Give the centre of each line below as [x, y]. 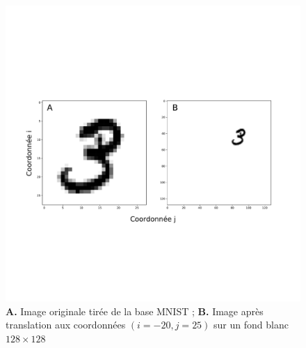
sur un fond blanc [251, 325]
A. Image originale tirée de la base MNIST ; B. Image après [135, 311]
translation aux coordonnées [66, 325]
